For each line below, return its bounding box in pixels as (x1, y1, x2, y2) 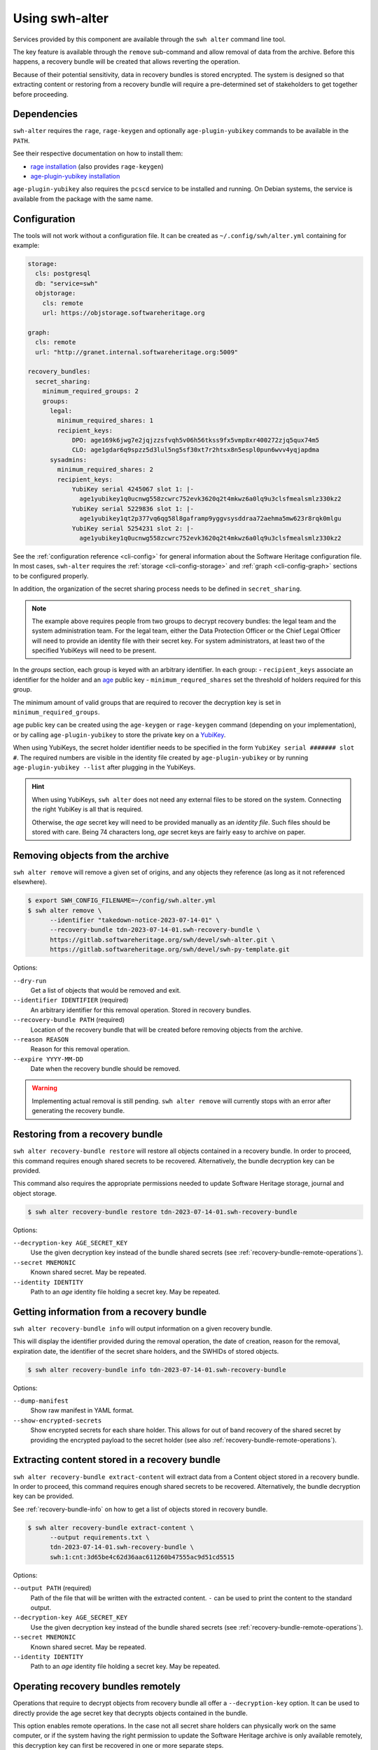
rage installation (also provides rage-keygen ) (30, 162, 164, 171)
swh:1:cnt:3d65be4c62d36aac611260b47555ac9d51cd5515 (50, 1553, 234, 1561)
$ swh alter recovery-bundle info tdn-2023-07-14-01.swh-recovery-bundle (27, 1366, 286, 1373)
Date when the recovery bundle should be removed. (30, 1065, 181, 1073)
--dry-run (13, 976, 47, 985)
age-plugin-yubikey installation (30, 171, 120, 180)
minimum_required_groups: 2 (42, 387, 139, 395)
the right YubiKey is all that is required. (31, 805, 143, 813)
